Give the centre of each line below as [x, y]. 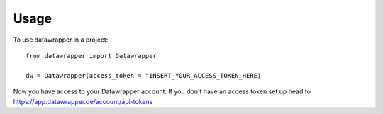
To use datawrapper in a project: [61, 40]
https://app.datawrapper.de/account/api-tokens [83, 101]
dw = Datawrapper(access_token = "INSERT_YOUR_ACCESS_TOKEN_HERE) [144, 75]
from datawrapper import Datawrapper [91, 56]
